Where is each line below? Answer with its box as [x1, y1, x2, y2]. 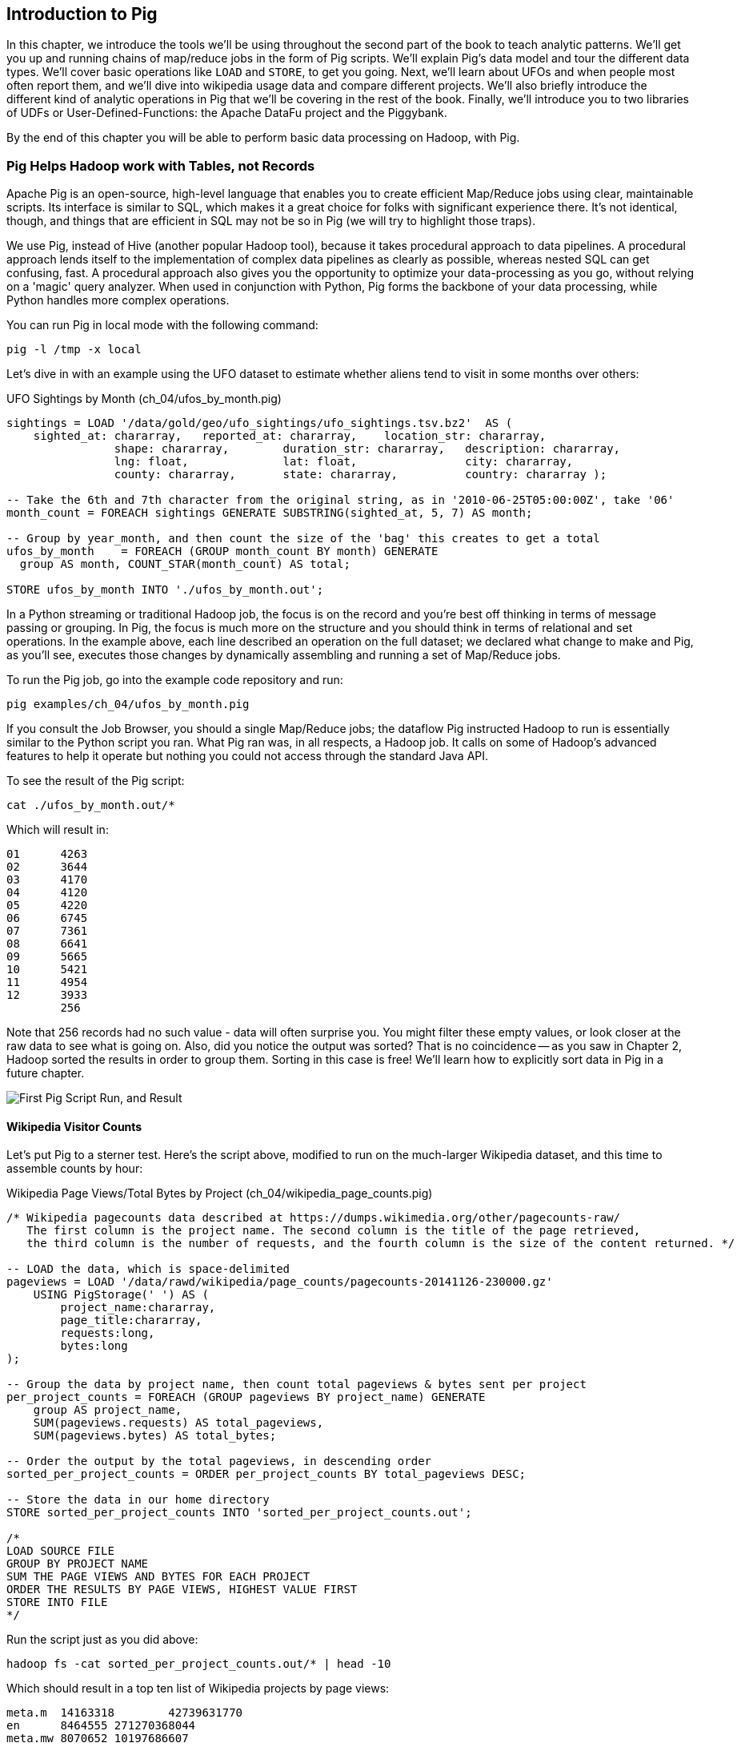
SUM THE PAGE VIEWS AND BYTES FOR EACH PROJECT [6, 1570, 310, 1584]
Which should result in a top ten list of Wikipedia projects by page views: [6, 1681, 390, 1696]
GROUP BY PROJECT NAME [6, 1557, 149, 1571]
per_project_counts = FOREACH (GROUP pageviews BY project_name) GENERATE [6, 1391, 486, 1404]
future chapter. [6, 1066, 85, 1081]
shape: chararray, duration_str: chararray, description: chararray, [114, 442, 621, 456]
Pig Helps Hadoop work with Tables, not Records [6, 157, 315, 174]
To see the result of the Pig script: [6, 774, 185, 788]
